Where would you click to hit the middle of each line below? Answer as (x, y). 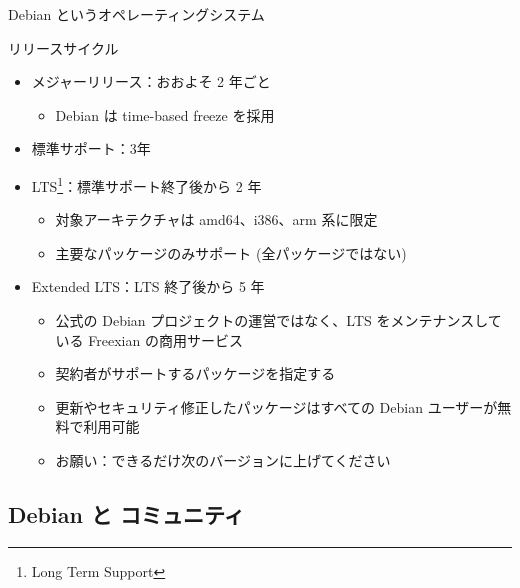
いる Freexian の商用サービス (149, 339)
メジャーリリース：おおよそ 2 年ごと (151, 81)
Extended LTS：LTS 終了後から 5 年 (148, 286)
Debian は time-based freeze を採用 (165, 114)
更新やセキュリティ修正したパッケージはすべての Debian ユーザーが (276, 406)
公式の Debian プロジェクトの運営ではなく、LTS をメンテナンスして (278, 320)
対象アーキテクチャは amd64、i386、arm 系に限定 (216, 219)
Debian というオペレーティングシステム (136, 14)
